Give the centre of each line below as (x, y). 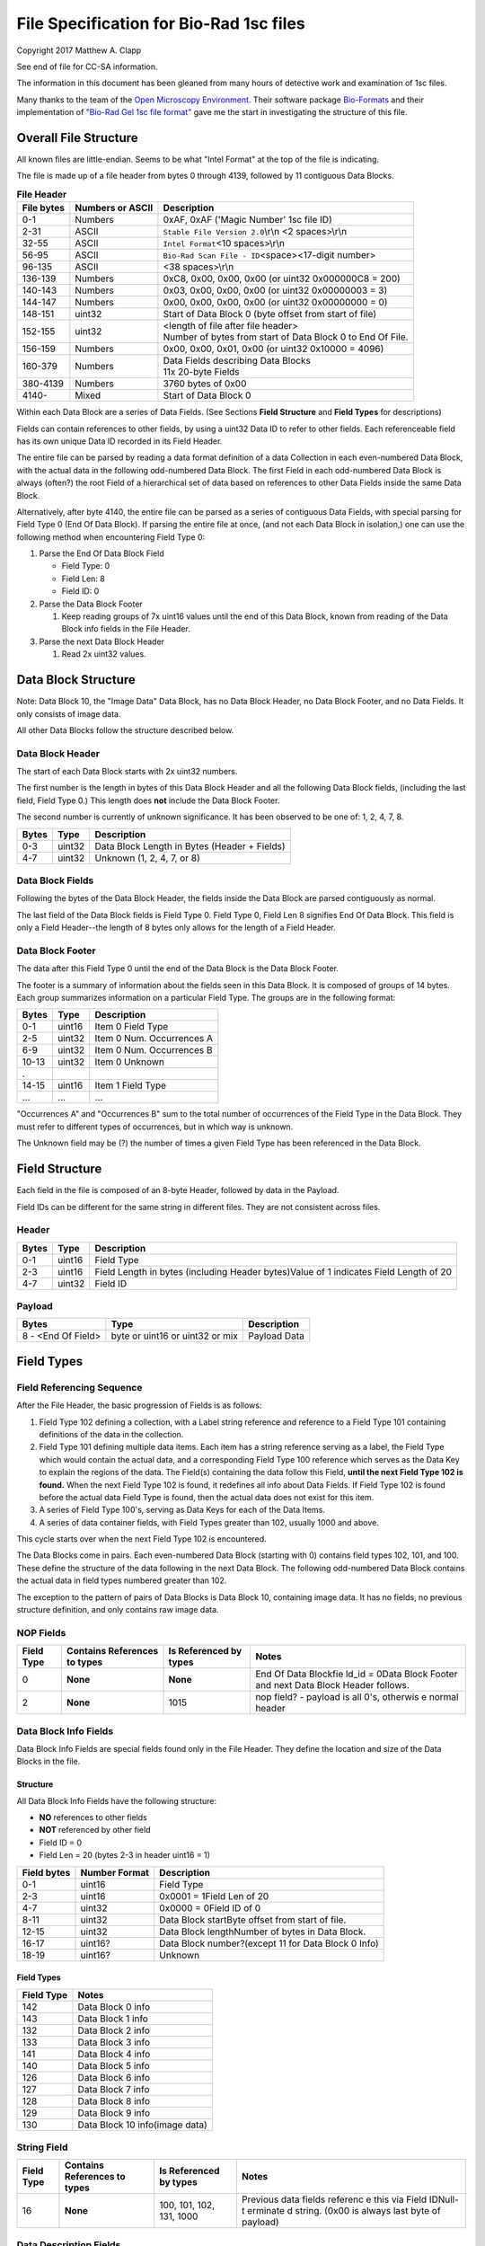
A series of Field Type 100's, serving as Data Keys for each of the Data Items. (182, 1510)
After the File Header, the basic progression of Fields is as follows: (139, 1405)
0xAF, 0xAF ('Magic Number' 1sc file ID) (247, 220)
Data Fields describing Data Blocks (237, 361)
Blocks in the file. (48, 1762)
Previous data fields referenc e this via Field (334, 2199)
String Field (42, 2147)
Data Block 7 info (114, 2089)
